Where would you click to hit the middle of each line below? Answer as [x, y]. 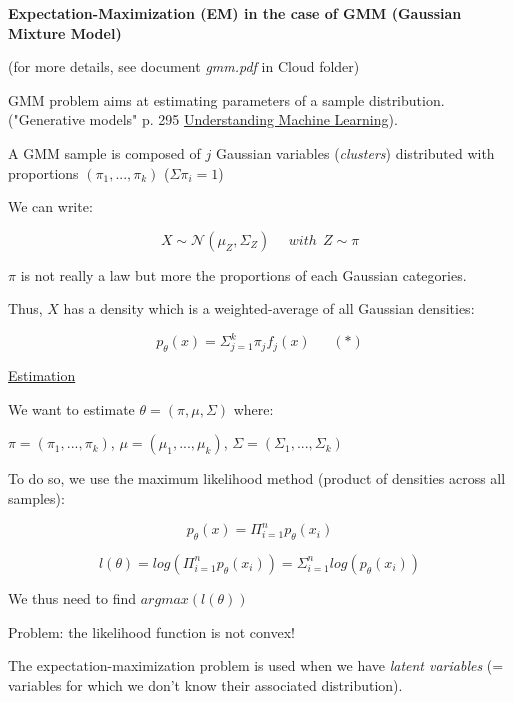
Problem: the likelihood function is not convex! [151, 631]
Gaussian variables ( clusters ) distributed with [355, 152]
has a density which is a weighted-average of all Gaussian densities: [269, 308]
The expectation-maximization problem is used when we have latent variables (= [256, 665]
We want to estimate [71, 408]
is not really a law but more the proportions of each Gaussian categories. [243, 274]
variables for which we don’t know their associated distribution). [205, 684]
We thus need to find [72, 597]
